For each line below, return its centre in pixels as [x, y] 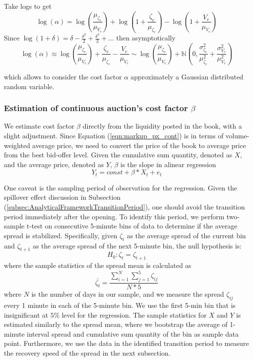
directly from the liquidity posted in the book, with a [162, 126]
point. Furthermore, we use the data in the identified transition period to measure [126, 343]
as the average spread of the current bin [186, 235]
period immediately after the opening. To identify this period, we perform [114, 216]
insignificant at [26, 314]
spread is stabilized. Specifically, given [61, 235]
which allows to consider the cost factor [63, 76]
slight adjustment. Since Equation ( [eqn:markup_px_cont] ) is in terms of [114, 135]
